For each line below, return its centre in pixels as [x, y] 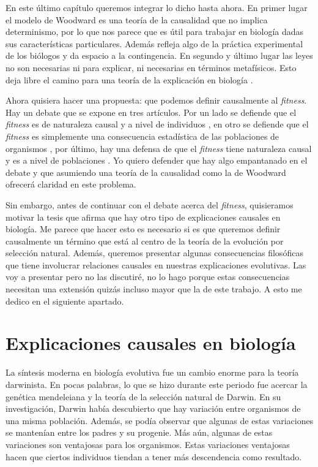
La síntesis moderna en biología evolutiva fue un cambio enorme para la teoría [152, 372]
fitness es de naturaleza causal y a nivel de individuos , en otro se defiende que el [157, 124]
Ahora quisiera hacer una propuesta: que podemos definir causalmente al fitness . [156, 100]
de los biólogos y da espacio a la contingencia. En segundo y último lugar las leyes [159, 55]
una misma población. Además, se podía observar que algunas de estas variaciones [160, 420]
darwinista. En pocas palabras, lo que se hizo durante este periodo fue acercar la [157, 384]
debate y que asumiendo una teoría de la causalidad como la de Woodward [146, 172]
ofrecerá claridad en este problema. [71, 184]
